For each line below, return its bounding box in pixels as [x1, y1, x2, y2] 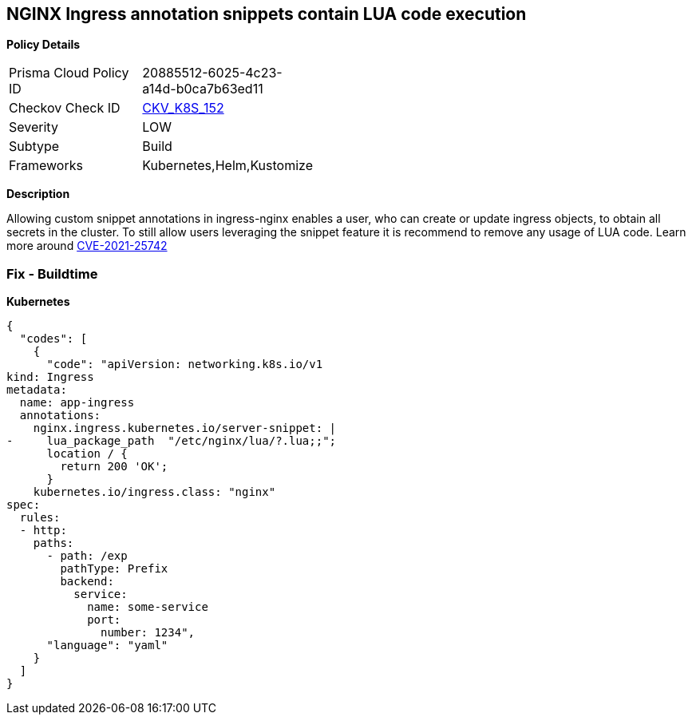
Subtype [9, 138, 60, 155]
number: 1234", [101, 626, 196, 640]
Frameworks [9, 157, 83, 174]
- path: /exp [46, 549, 128, 563]
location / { [46, 447, 128, 461]
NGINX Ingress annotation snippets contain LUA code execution [6, 4, 527, 24]
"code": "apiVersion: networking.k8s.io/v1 [46, 358, 323, 371]
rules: [19, 511, 61, 525]
